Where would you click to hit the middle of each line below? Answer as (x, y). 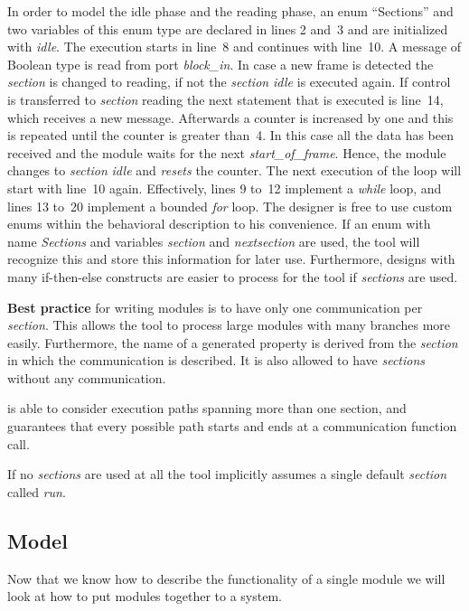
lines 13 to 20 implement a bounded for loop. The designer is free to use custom (230, 206)
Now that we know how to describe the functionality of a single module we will (226, 578)
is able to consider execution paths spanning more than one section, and (207, 408)
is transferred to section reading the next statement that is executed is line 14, (225, 99)
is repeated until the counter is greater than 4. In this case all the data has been (231, 135)
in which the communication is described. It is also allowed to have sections (216, 360)
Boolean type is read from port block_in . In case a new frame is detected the (220, 64)
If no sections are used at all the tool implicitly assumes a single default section (227, 474)
